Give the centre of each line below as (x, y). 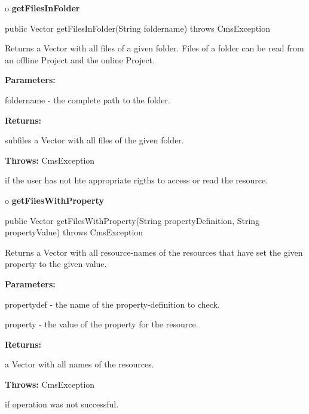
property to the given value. (56, 264)
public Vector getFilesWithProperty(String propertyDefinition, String (132, 220)
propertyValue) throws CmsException (74, 232)
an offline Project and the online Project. (80, 59)
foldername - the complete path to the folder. (88, 99)
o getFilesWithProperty (54, 200)
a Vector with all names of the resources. (79, 364)
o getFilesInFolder (42, 8)
